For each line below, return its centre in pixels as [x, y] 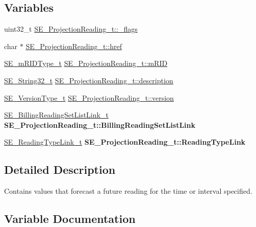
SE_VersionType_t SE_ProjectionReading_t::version [89, 97]
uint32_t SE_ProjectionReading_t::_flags [71, 29]
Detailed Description [60, 169]
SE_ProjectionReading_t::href [74, 46]
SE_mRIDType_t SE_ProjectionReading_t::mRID [86, 63]
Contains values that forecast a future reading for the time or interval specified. [128, 191]
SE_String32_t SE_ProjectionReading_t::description [89, 80]
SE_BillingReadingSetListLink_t [56, 115]
